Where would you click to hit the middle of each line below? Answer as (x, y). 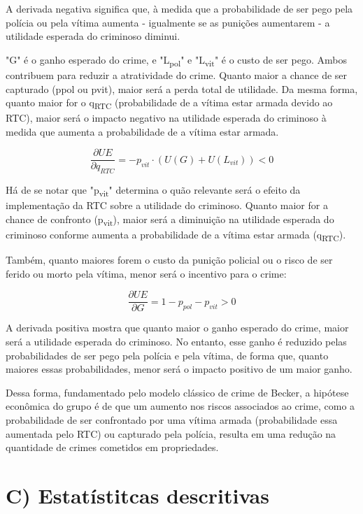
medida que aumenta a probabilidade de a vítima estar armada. (142, 131)
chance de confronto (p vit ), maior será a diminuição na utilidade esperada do (170, 220)
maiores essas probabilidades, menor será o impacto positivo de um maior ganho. (179, 369)
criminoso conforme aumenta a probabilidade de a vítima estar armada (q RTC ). (176, 235)
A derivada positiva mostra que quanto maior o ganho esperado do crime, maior (177, 328)
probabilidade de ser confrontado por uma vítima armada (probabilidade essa (172, 420)
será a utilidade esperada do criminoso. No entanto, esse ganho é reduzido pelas (176, 342)
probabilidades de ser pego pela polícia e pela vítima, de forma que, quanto (167, 355)
